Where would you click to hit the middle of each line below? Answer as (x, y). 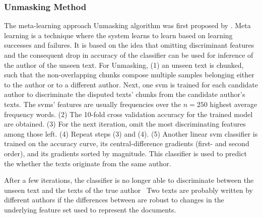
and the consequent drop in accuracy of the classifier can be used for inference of (129, 55)
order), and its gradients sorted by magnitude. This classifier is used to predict (125, 153)
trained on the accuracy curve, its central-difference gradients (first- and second (127, 143)
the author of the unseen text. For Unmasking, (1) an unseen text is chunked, (124, 65)
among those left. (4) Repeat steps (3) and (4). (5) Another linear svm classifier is (131, 133)
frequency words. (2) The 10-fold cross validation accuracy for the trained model (128, 114)
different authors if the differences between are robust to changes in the (114, 200)
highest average (234, 104)
